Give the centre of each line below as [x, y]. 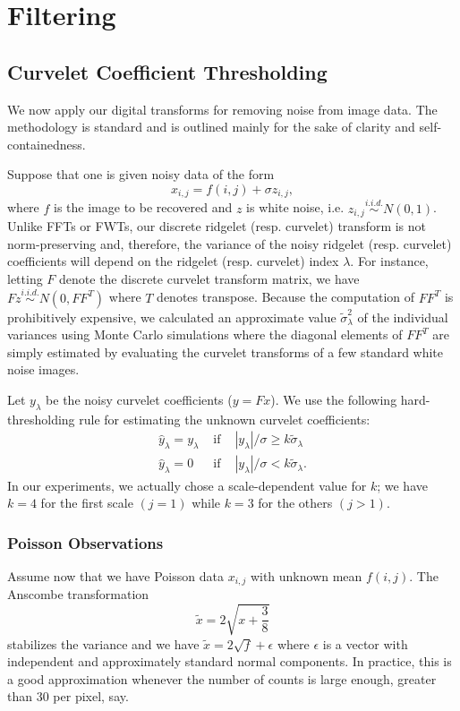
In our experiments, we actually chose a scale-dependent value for [187, 485]
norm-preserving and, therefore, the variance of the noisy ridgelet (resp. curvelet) [230, 243]
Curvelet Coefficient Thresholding [167, 71]
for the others [295, 503]
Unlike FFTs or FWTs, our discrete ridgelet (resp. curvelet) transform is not [217, 226]
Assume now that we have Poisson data [115, 575]
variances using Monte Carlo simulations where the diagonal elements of [205, 334]
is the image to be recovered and [143, 207]
